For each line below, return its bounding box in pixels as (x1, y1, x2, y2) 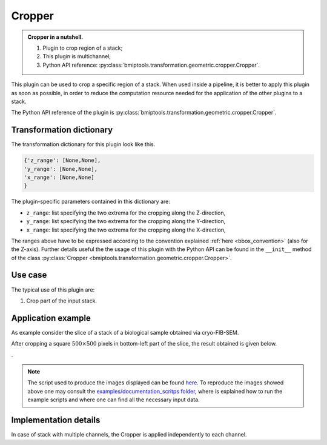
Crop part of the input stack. (26, 297, 97, 304)
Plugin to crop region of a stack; (42, 44, 123, 52)
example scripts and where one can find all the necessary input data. (27, 396, 200, 403)
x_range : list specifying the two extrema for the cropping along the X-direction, (26, 226, 226, 233)
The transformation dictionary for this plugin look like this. (11, 141, 156, 148)
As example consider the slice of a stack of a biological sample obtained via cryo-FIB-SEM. (11, 329, 239, 336)
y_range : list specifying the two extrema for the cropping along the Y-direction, (26, 218, 226, 225)
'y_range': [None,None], (24, 166, 98, 172)
